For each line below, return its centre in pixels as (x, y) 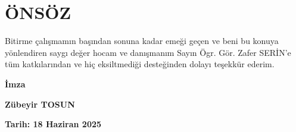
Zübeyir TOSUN (40, 104)
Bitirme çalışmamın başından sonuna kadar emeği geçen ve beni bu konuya (142, 41)
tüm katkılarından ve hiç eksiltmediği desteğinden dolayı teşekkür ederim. (140, 64)
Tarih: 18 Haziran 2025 (53, 124)
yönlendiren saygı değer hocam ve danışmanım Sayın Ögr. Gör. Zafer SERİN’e (148, 52)
